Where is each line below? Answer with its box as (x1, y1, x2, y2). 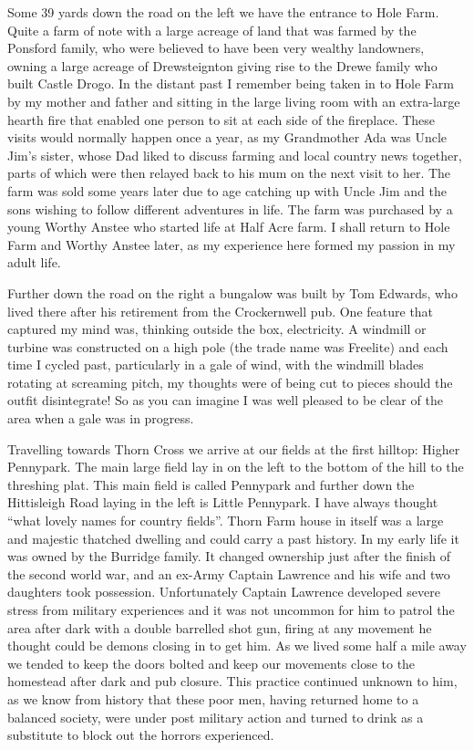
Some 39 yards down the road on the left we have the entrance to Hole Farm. (7, 3, 439, 21)
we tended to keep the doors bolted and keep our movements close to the (7, 653, 416, 672)
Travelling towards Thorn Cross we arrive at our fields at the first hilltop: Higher (7, 439, 460, 458)
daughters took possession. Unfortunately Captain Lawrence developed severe (7, 582, 440, 601)
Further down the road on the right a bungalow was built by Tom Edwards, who (7, 283, 458, 302)
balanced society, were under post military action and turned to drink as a (7, 707, 424, 726)
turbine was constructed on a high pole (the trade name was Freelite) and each (7, 337, 448, 356)
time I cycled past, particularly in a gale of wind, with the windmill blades (7, 355, 424, 374)
